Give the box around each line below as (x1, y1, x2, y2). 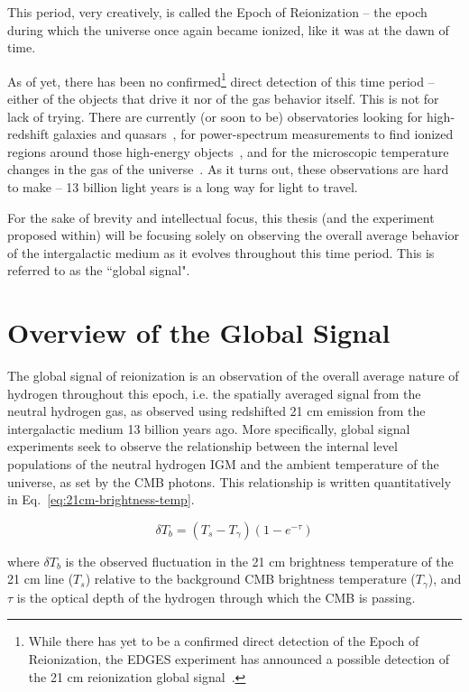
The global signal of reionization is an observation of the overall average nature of (7, 366, 459, 385)
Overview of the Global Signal (7, 314, 391, 351)
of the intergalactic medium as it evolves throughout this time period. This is (7, 243, 435, 262)
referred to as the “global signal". (7, 261, 190, 280)
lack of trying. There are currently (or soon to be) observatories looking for (7, 106, 423, 125)
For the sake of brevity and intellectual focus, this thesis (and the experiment (7, 208, 435, 226)
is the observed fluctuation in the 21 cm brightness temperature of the (65, 551, 454, 570)
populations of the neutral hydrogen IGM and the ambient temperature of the (7, 455, 439, 474)
